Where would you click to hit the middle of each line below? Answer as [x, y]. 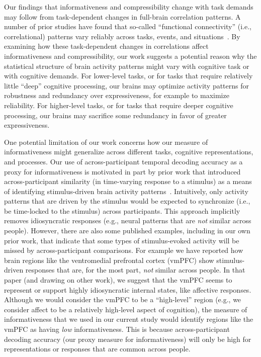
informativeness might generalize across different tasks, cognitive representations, [129, 152]
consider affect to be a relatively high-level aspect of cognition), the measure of [126, 309]
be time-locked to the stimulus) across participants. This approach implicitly [122, 210]
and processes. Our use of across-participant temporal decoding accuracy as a [123, 161]
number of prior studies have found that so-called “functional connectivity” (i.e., [128, 26]
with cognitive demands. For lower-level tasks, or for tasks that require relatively [128, 76]
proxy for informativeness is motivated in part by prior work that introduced [122, 171]
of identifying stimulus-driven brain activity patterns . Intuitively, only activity [126, 191]
